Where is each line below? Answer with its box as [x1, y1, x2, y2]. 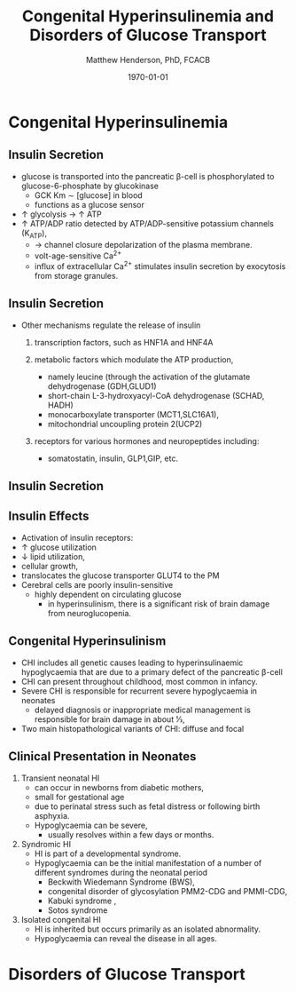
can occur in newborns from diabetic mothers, [34, 782, 205, 792]
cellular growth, [20, 560, 79, 571]
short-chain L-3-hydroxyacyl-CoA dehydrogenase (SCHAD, [47, 390, 265, 401]
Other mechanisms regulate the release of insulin [20, 320, 201, 330]
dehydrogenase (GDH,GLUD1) [47, 380, 157, 392]
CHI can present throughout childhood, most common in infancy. [20, 676, 258, 686]
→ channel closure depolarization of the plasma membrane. [34, 239, 253, 250]
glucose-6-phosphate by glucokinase [20, 180, 159, 191]
